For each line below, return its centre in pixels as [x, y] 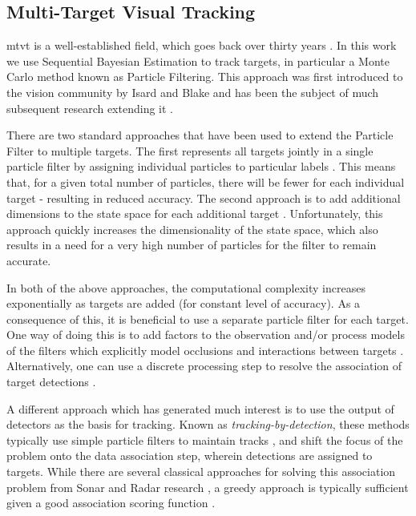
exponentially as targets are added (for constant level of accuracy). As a [184, 303]
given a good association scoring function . [111, 503]
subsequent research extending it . [90, 108]
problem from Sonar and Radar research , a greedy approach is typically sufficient [208, 487]
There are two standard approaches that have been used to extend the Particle [200, 135]
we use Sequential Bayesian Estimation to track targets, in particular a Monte [198, 60]
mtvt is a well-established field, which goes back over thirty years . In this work [202, 45]
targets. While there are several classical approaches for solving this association [201, 472]
